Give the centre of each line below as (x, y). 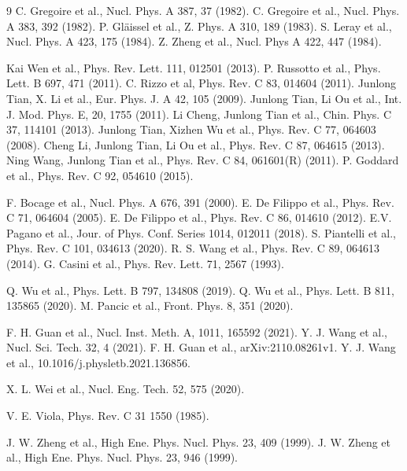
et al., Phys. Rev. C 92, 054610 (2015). (100, 175)
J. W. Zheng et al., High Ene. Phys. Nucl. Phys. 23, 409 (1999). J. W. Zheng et (199, 442)
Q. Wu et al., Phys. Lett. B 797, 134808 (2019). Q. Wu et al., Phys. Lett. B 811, (200, 290)
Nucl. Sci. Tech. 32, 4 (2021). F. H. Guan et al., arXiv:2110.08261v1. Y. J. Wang (201, 347)
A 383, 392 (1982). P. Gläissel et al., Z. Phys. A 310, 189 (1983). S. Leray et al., (199, 26)
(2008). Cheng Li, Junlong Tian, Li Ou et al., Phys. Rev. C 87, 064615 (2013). (196, 144)
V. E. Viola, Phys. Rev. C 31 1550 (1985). (108, 416)
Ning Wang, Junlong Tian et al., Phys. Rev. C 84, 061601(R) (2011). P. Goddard (203, 160)
